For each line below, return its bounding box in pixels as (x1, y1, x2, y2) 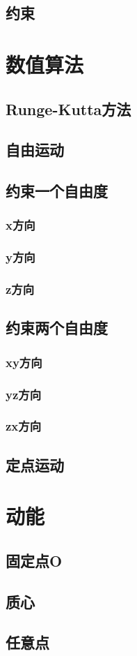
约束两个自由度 (6, 317, 108, 338)
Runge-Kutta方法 (6, 98, 131, 119)
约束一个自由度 (6, 180, 108, 202)
